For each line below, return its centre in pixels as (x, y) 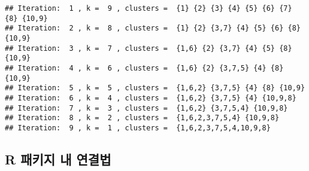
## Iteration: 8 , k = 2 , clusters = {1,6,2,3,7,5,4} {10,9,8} (142, 118)
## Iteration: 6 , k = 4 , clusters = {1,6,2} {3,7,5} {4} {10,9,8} (151, 98)
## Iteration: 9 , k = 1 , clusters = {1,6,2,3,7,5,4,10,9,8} (138, 128)
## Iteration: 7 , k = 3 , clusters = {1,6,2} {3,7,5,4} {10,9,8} (146, 108)
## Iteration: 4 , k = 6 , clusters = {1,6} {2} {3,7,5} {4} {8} (144, 68)
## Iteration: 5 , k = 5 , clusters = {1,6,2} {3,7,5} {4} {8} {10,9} (155, 88)
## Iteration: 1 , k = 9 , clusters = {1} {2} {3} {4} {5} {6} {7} (149, 8)
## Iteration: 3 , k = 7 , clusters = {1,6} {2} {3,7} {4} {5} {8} (149, 48)
